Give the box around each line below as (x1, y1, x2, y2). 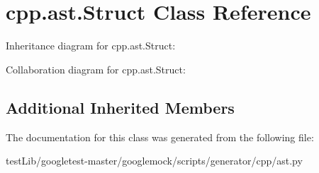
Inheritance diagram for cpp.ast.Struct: (6, 38, 176, 53)
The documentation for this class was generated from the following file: (6, 129, 314, 144)
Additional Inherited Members (6, 96, 235, 118)
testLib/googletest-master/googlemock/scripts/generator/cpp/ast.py (6, 153, 303, 168)
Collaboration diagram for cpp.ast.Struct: (6, 61, 186, 76)
